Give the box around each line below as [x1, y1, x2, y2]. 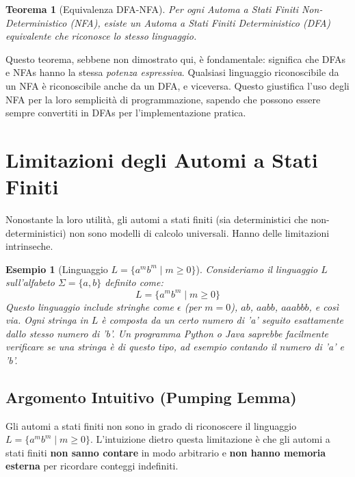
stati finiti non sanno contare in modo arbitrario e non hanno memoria [5, 445, 326, 459]
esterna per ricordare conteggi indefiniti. [5, 459, 179, 473]
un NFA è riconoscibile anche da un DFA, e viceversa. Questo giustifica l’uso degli [5, 78, 350, 92]
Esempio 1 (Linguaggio [5, 261, 108, 276]
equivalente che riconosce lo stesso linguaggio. [5, 29, 197, 43]
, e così [308, 299, 339, 313]
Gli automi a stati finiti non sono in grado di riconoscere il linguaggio [5, 418, 297, 433]
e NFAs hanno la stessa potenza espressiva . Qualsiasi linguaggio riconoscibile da [5, 65, 339, 79]
